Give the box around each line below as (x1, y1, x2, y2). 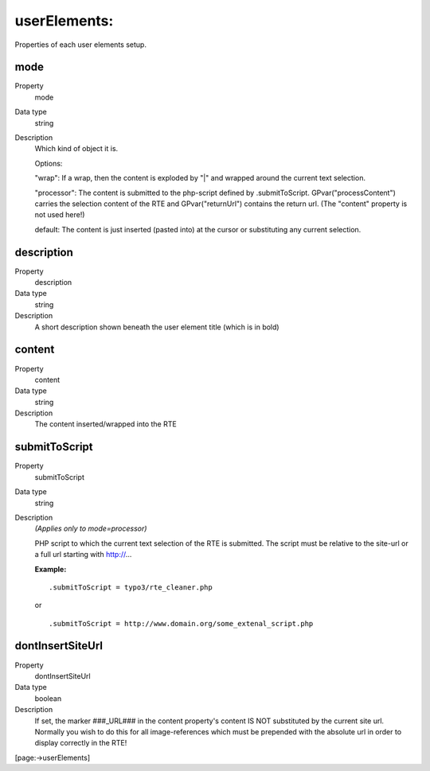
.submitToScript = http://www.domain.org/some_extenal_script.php (49, 619, 314, 628)
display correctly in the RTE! (34, 738, 127, 748)
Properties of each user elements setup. (14, 40, 147, 49)
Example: (34, 564, 67, 574)
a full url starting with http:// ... (34, 550, 132, 559)
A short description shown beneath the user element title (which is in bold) (34, 322, 279, 332)
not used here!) (34, 210, 85, 220)
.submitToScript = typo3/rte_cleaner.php (49, 582, 213, 592)
